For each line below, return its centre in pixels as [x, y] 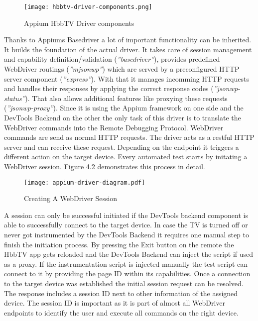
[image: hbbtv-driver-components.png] [88, 7]
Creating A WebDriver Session [71, 198]
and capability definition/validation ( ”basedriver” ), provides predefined [112, 59]
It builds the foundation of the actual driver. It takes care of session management [128, 49]
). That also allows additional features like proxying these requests [126, 98]
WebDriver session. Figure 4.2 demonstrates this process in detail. [105, 166]
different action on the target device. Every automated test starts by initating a [126, 157]
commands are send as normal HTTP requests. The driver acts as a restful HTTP [129, 137]
